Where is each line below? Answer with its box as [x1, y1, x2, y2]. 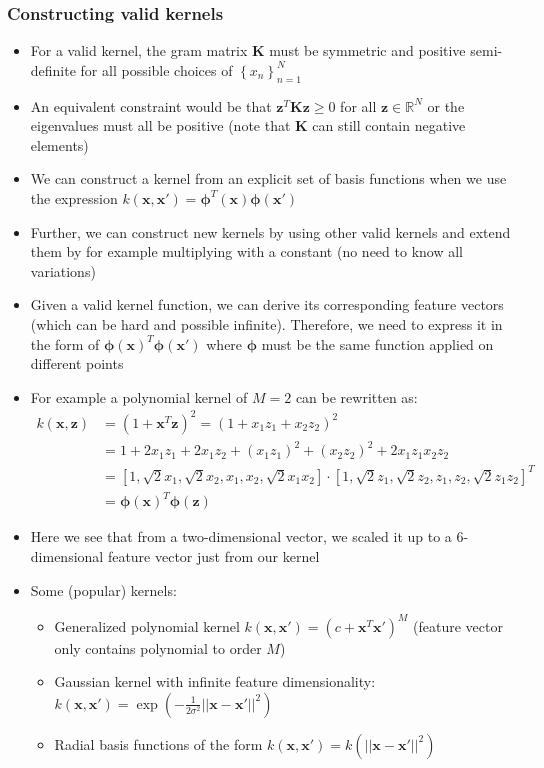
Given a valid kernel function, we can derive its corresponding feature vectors [30, 294, 504, 315]
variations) [30, 260, 96, 281]
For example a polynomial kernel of [30, 386, 248, 407]
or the [427, 95, 465, 116]
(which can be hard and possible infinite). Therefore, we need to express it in [30, 313, 503, 334]
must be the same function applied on [261, 333, 494, 354]
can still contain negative [312, 115, 466, 136]
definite [30, 59, 76, 80]
